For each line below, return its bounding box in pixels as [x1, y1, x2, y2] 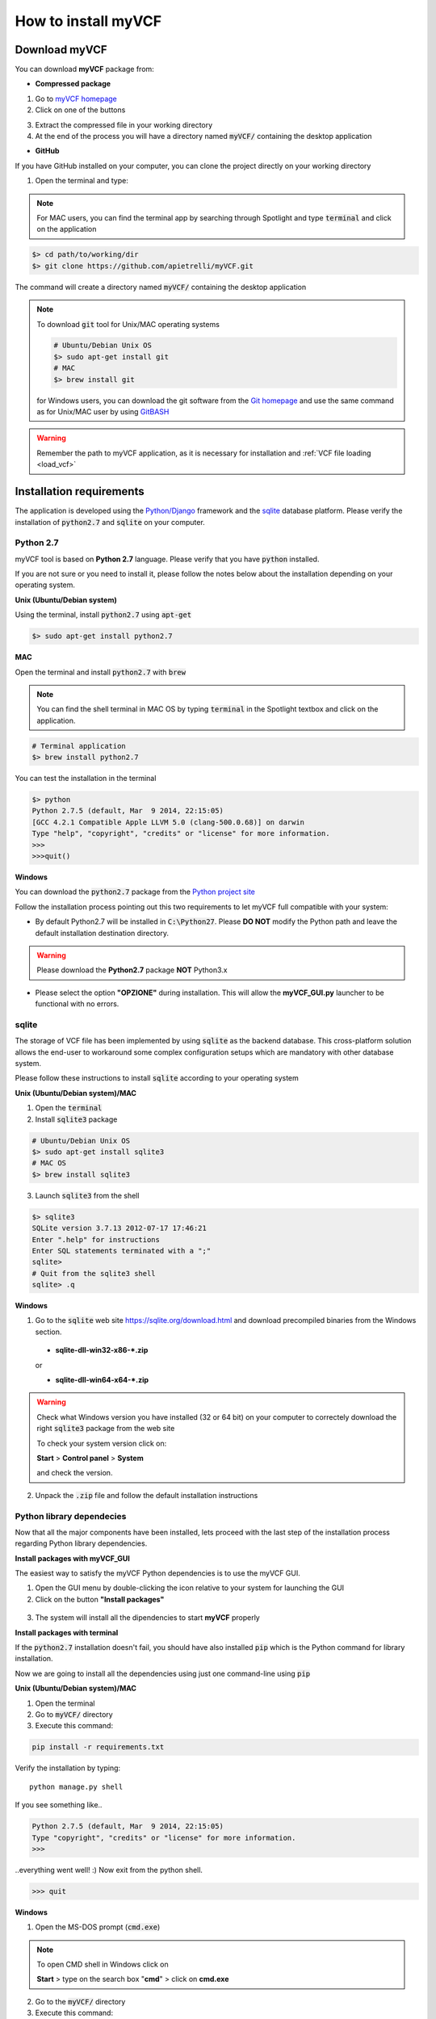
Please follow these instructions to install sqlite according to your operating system [15, 1073, 299, 1083]
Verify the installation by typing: [15, 1763, 121, 1773]
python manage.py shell [29, 1782, 124, 1791]
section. [35, 1327, 62, 1337]
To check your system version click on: [36, 1438, 167, 1448]
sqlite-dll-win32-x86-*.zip [55, 1345, 149, 1355]
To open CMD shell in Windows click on [36, 1959, 169, 1970]
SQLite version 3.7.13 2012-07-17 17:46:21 [31, 1224, 208, 1233]
